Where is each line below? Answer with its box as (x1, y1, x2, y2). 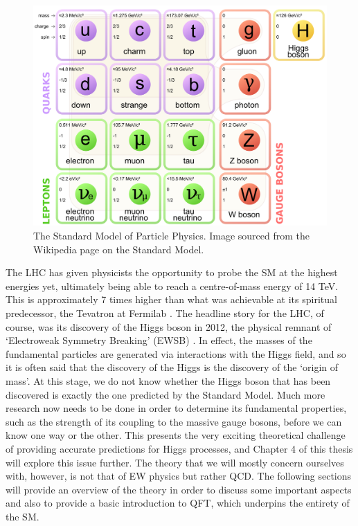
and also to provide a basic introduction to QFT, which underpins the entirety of (6, 496, 350, 510)
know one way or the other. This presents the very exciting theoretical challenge (6, 428, 346, 442)
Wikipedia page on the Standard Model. (33, 242, 204, 256)
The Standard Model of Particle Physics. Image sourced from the (33, 228, 310, 242)
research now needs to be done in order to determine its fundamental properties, (6, 401, 347, 415)
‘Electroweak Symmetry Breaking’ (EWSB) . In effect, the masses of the (6, 333, 312, 347)
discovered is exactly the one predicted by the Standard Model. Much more (6, 387, 325, 401)
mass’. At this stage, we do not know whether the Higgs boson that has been (6, 373, 331, 388)
